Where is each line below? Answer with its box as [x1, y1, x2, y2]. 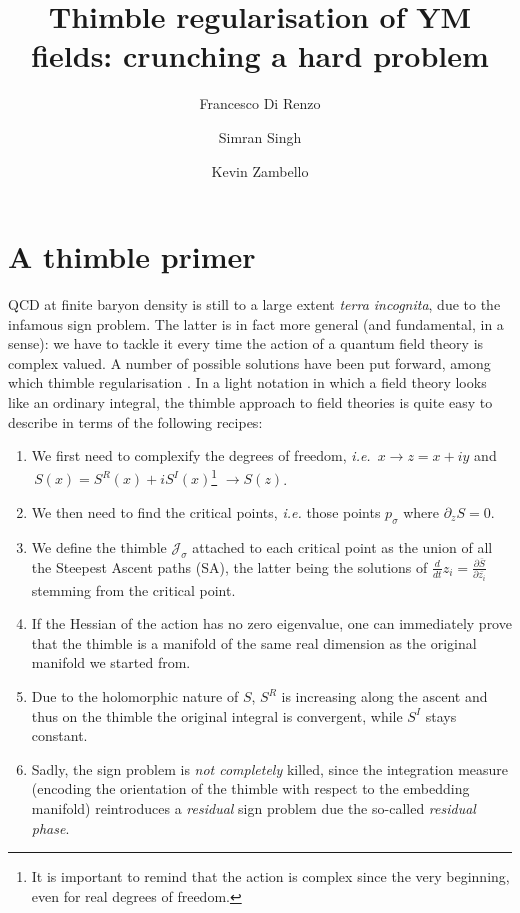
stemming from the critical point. [31, 579, 236, 600]
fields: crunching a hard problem [31, 35, 489, 76]
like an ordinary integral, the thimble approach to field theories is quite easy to [8, 392, 493, 412]
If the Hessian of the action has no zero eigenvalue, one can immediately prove [31, 613, 512, 634]
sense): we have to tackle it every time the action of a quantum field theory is [8, 333, 484, 354]
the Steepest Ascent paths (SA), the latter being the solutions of [31, 556, 428, 577]
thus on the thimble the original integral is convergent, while [31, 705, 403, 726]
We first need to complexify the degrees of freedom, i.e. [31, 445, 371, 466]
